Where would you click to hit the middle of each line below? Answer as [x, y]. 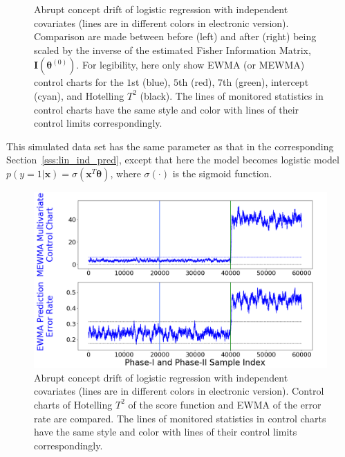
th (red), [197, 82]
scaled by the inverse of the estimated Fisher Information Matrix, [172, 50]
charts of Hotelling [73, 404]
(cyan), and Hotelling [79, 95]
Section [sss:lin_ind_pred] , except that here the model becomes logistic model [173, 160]
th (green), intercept [265, 82]
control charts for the [79, 82]
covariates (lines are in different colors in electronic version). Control [179, 391]
